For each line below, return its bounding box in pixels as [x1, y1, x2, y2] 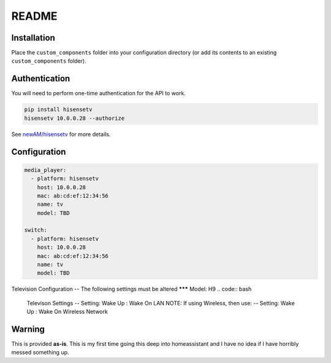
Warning [11, 324, 45, 334]
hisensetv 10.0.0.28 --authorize [24, 114, 125, 122]
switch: [24, 227, 47, 233]
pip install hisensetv [24, 106, 93, 113]
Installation [11, 33, 55, 43]
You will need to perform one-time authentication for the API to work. [11, 90, 186, 97]
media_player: [24, 166, 67, 173]
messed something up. [11, 349, 70, 356]
